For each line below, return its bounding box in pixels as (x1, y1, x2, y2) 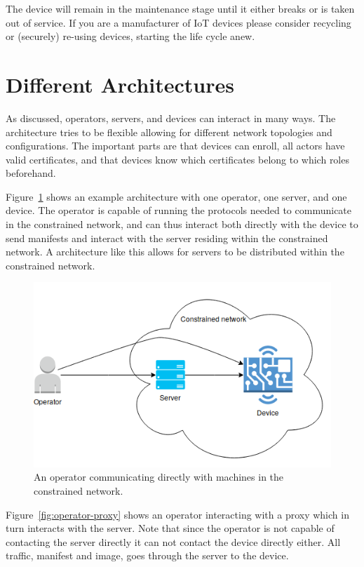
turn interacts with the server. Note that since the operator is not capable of (6, 521, 335, 535)
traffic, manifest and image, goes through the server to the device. (6, 548, 289, 563)
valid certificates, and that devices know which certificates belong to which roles (6, 152, 349, 166)
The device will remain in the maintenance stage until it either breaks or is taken (6, 1, 355, 15)
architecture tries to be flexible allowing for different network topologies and (6, 124, 332, 139)
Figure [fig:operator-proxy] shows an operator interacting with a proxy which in (6, 507, 349, 521)
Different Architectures (6, 69, 235, 98)
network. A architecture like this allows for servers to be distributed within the (6, 244, 344, 259)
